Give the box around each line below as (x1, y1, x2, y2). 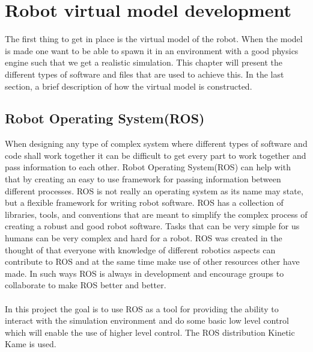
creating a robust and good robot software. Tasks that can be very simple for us (5, 220, 300, 232)
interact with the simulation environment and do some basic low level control (5, 314, 289, 327)
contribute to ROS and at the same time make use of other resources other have (5, 255, 300, 268)
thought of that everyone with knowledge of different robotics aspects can (5, 243, 276, 256)
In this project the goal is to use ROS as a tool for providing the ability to (5, 302, 279, 315)
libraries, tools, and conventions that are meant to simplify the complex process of (5, 208, 308, 220)
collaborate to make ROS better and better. (5, 279, 166, 291)
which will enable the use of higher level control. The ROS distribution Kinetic (5, 326, 295, 338)
